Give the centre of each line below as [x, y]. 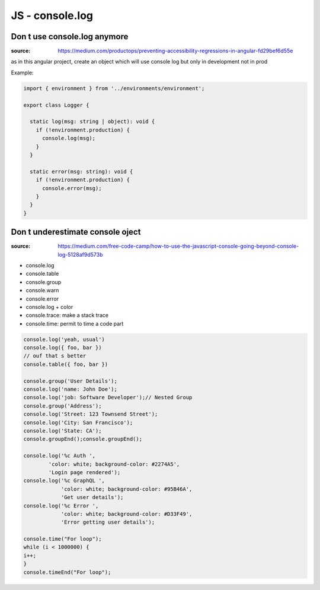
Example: [22, 72]
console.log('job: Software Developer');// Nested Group [108, 397]
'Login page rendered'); [84, 472]
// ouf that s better [55, 356]
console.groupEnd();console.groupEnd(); [83, 439]
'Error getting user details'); [108, 522]
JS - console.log [52, 15]
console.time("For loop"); [63, 539]
